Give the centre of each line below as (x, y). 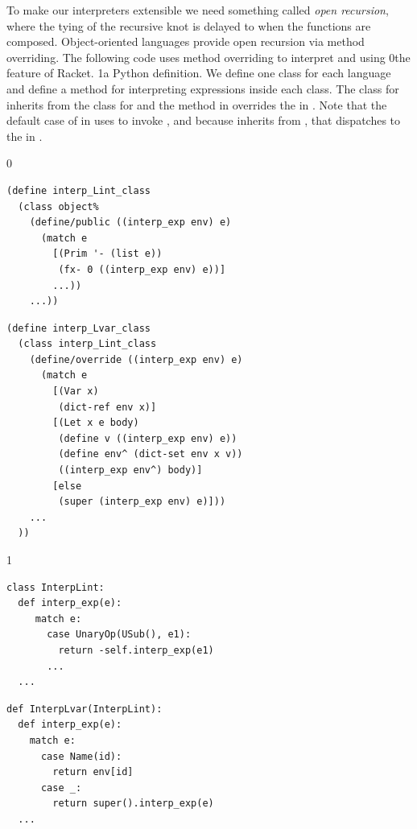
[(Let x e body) (96, 423)
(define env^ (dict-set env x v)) (151, 454)
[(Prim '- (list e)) (107, 254)
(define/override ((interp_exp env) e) (136, 359)
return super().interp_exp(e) (133, 804)
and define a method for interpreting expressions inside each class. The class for (203, 88)
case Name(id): (81, 756)
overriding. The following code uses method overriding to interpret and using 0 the (208, 57)
